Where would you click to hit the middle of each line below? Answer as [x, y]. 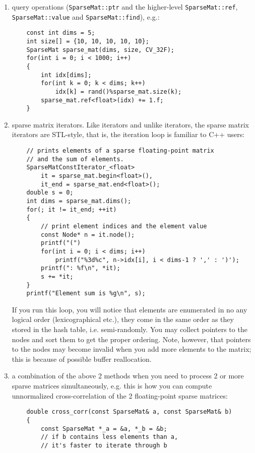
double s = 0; [50, 193]
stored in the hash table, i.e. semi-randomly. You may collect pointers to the [130, 329]
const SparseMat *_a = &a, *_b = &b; [104, 429]
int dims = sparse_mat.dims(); [79, 201]
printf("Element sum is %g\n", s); [86, 294]
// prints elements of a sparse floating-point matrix [120, 151]
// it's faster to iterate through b [104, 445]
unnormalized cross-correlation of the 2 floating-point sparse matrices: [120, 395]
